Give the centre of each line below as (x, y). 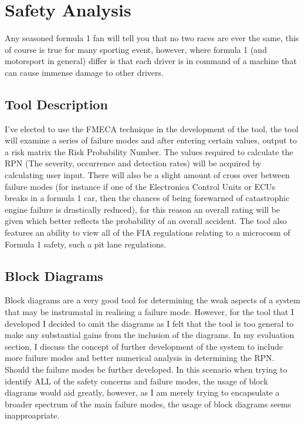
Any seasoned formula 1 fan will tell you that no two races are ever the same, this (152, 38)
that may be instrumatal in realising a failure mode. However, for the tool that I (150, 312)
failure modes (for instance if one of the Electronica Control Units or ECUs (140, 186)
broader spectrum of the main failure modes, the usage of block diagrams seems (148, 404)
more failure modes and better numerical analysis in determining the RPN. (140, 358)
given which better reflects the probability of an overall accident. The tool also (146, 221)
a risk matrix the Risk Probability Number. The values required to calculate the (149, 151)
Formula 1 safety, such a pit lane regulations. (86, 244)
